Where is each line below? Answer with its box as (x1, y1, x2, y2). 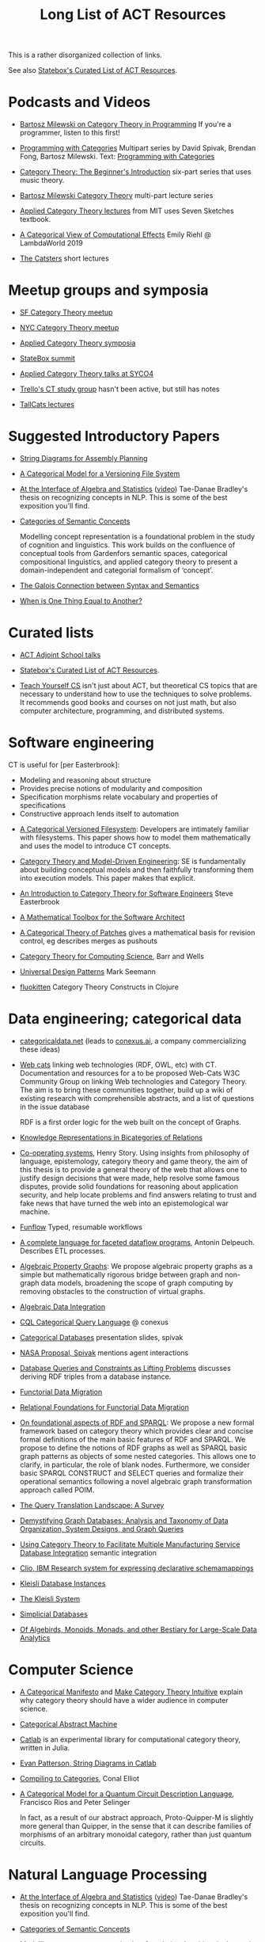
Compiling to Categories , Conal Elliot (19, 1773, 140, 1783)
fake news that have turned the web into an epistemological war (19, 1198, 229, 1208)
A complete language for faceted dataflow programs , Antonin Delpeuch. (19, 1237, 256, 1247)
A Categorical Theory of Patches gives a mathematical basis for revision (19, 927, 256, 937)
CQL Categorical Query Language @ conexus (19, 1317, 168, 1327)
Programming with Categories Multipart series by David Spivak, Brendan (19, 143, 256, 153)
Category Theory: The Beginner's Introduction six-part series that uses (19, 167, 252, 177)
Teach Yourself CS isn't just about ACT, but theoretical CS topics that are (19, 680, 258, 690)
